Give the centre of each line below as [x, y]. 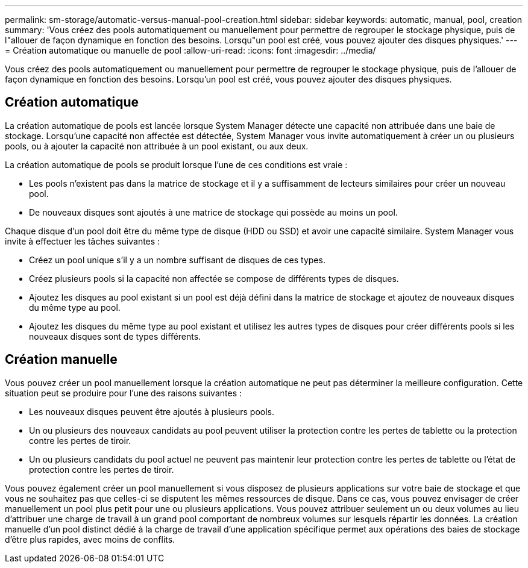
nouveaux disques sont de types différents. [115, 336]
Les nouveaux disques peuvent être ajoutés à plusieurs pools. [152, 411]
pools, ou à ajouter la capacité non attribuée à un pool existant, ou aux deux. [157, 146]
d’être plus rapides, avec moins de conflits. [90, 539]
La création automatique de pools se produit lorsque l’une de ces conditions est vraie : [176, 164]
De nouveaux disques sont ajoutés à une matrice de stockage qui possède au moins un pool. [213, 212]
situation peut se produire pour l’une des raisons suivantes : [123, 393]
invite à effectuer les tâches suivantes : [83, 241]
